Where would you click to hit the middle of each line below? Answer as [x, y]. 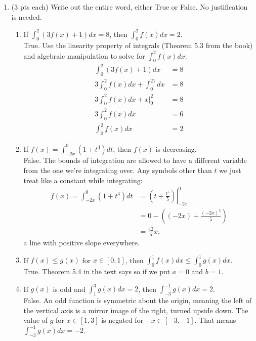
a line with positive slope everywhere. [81, 243]
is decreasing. [176, 148]
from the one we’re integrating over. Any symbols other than [118, 170]
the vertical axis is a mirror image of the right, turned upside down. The [136, 310]
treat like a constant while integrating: [83, 180]
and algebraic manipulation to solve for [84, 55]
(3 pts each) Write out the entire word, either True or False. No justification [130, 7]
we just [230, 170]
